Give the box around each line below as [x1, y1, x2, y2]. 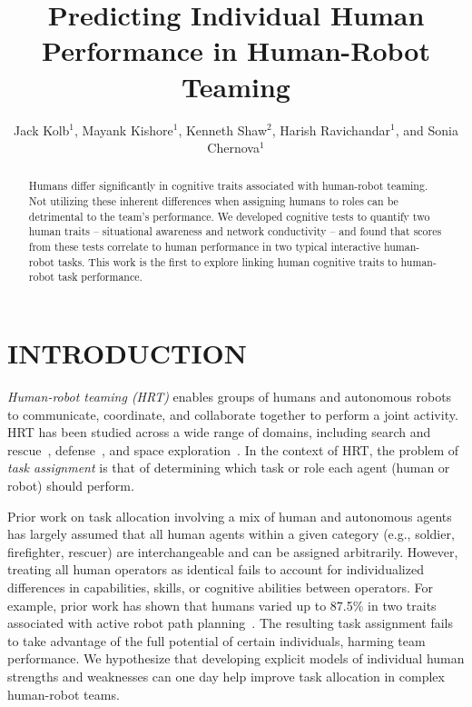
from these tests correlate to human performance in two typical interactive [28, 239, 380, 254]
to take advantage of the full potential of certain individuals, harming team [7, 631, 426, 650]
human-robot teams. [7, 684, 120, 703]
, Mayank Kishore [74, 120, 173, 139]
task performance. [57, 269, 143, 284]
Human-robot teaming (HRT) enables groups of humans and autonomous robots [7, 387, 452, 406]
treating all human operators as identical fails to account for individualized [7, 560, 424, 579]
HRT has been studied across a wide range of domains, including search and [7, 423, 431, 442]
